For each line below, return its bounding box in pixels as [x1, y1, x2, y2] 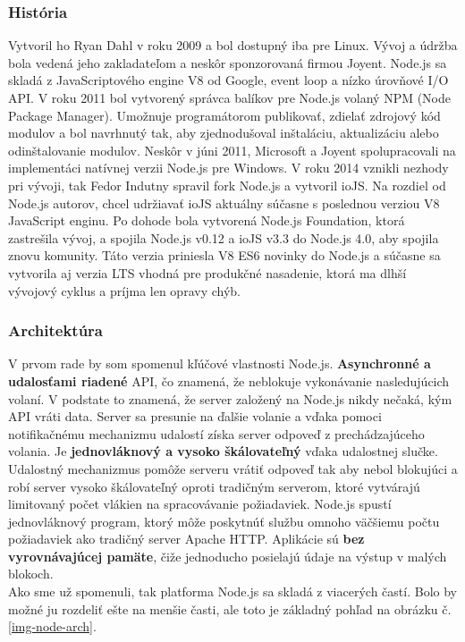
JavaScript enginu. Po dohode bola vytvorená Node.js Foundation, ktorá [8, 211, 405, 230]
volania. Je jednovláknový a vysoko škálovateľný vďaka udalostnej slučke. [8, 442, 438, 460]
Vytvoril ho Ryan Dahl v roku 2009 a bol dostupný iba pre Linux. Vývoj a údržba [8, 36, 458, 55]
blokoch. [8, 564, 54, 583]
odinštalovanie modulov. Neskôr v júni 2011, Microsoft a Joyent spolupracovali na [8, 140, 456, 159]
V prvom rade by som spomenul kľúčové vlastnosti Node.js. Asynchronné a [8, 354, 431, 373]
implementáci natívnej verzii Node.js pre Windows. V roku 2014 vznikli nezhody [8, 158, 449, 177]
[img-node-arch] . [8, 617, 97, 636]
